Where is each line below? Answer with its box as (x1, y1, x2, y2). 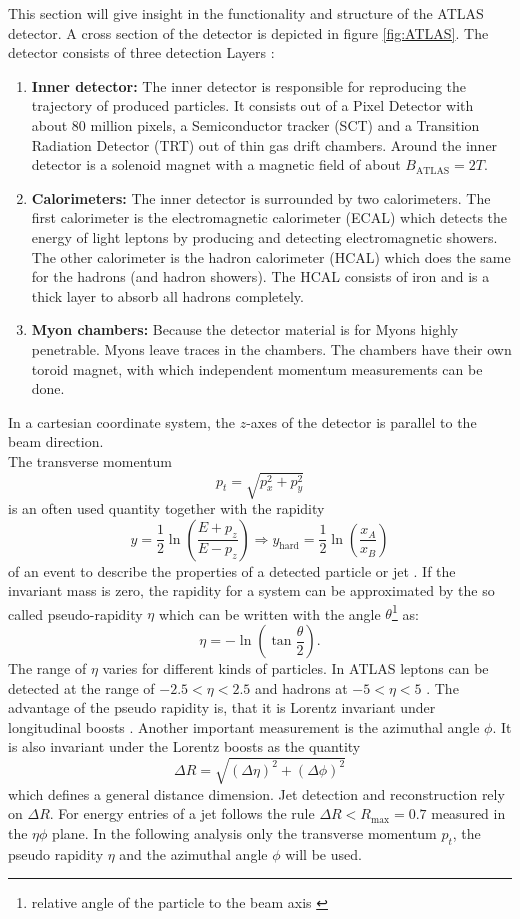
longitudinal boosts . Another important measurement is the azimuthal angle (8, 716, 480, 737)
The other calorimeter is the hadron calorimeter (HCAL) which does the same (31, 246, 511, 267)
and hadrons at (254, 677, 348, 698)
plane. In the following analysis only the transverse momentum (52, 822, 437, 843)
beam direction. (8, 431, 104, 452)
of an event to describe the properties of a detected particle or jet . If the (8, 560, 456, 581)
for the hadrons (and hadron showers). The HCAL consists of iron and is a (31, 266, 490, 287)
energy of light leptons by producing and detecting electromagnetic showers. (31, 226, 498, 247)
